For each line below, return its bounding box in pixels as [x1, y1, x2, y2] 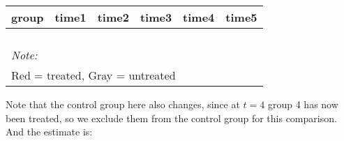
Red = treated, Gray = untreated [11, 67, 176, 83]
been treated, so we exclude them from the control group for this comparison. [6, 110, 337, 125]
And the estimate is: [6, 124, 93, 139]
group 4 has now [267, 97, 338, 111]
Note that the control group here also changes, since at [6, 97, 240, 111]
